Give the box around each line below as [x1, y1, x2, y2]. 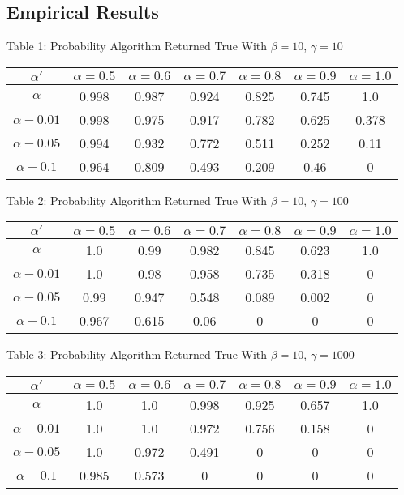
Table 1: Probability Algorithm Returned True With [6, 37, 268, 54]
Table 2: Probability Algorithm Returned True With [6, 191, 268, 208]
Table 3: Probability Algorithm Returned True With [6, 346, 268, 363]
